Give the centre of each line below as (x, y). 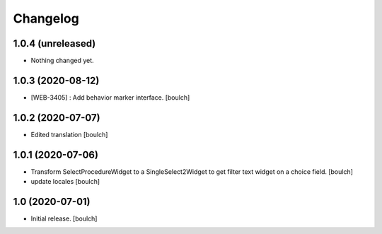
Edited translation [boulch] (69, 134)
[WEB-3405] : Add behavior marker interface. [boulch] (110, 97)
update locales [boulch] (65, 182)
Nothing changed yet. (63, 61)
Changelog (46, 18)
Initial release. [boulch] (64, 218)
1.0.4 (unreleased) (54, 43)
